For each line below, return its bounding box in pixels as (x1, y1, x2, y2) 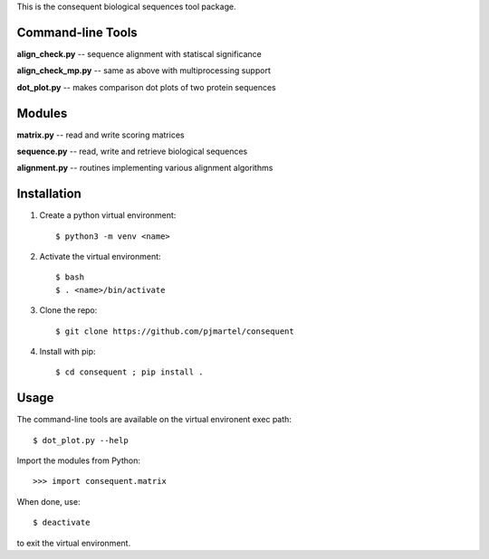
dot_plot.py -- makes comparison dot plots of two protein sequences (16, 81, 276, 92)
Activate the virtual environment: (39, 251, 162, 262)
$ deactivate (33, 517, 91, 528)
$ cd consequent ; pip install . (55, 367, 204, 377)
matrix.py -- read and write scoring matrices (16, 129, 185, 140)
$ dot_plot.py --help (33, 435, 129, 445)
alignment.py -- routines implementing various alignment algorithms (16, 163, 273, 174)
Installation (16, 186, 81, 202)
